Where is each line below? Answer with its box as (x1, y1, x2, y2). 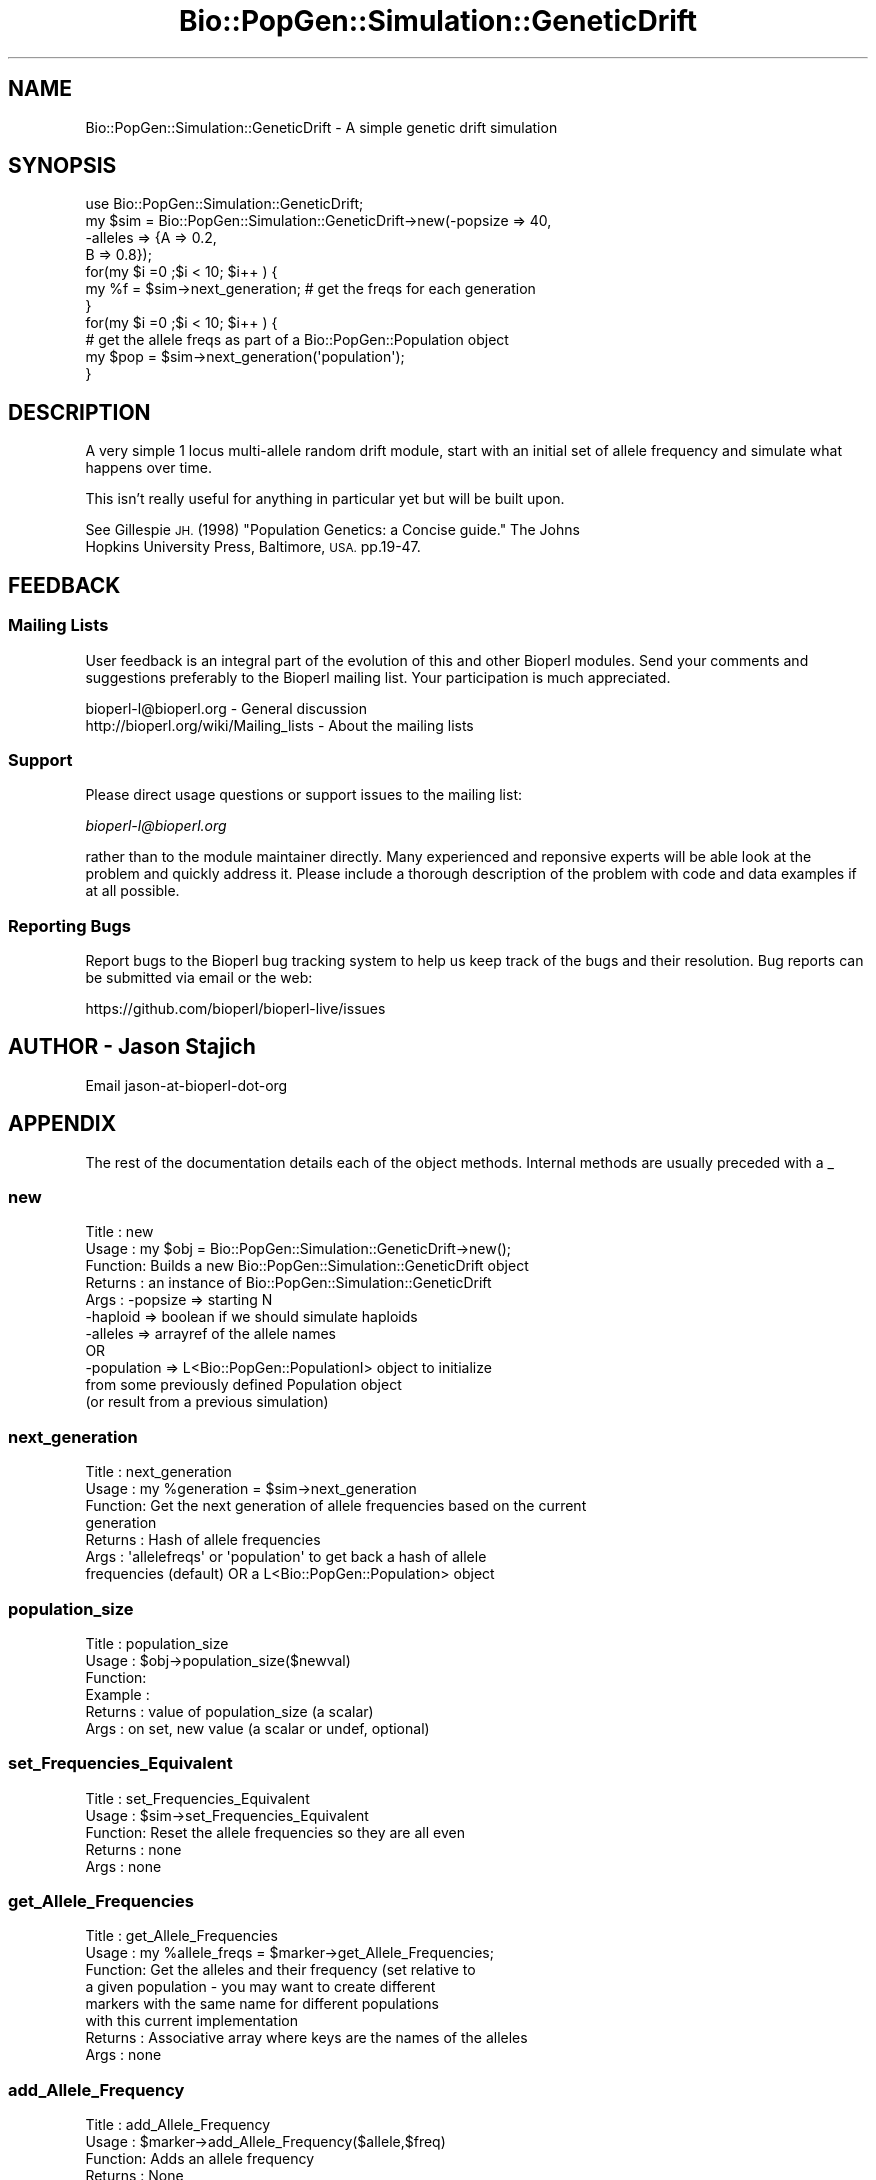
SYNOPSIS (8, 153, 117, 179)
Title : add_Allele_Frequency (85, 2116, 271, 2134)
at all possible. (85, 882, 180, 900)
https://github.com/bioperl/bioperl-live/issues (85, 1000, 386, 1017)
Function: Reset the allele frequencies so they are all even (85, 1823, 465, 1841)
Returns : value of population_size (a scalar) (85, 1702, 374, 1720)
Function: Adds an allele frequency (85, 2150, 315, 2168)
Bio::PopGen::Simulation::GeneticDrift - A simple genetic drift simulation (85, 118, 558, 136)
